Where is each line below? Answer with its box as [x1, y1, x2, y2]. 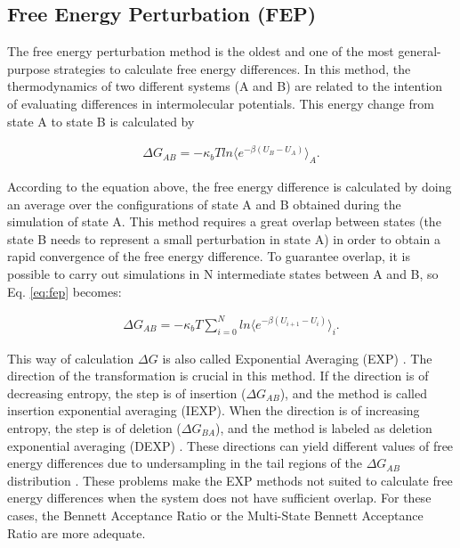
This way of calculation [7, 348, 134, 367]
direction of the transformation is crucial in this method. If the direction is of [7, 366, 429, 385]
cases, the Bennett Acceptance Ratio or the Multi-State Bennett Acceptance [7, 505, 424, 524]
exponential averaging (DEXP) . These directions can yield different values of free [7, 436, 454, 454]
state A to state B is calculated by [7, 111, 195, 130]
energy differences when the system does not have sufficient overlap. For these [7, 488, 432, 507]
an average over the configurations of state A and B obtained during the [7, 194, 401, 213]
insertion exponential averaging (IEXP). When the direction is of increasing [7, 401, 420, 420]
